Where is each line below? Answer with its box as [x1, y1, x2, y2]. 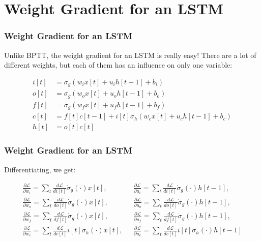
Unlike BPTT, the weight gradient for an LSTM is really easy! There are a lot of [4, 49, 256, 60]
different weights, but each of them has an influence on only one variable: [4, 59, 233, 70]
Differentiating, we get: [4, 164, 76, 174]
